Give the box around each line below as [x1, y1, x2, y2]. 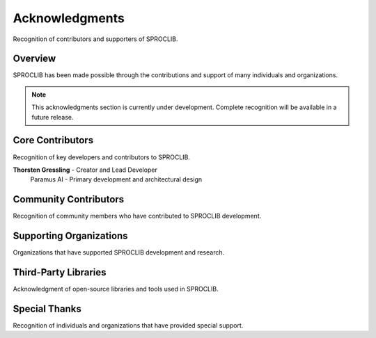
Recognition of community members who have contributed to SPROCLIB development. [13, 212, 262, 220]
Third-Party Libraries [13, 266, 107, 278]
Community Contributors [13, 193, 125, 205]
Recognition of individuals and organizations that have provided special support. [13, 321, 244, 330]
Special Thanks [13, 303, 81, 314]
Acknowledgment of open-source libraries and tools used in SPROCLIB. [13, 285, 219, 293]
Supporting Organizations [13, 230, 128, 242]
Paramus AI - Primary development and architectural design [30, 175, 202, 184]
